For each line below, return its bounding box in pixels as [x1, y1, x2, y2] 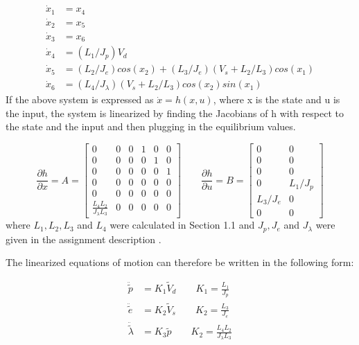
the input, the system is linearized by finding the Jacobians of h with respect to [6, 105, 344, 120]
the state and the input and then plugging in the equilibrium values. [6, 119, 296, 134]
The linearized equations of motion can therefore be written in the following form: [6, 255, 354, 269]
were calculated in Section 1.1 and [110, 218, 255, 232]
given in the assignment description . [6, 231, 161, 246]
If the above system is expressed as [6, 92, 154, 107]
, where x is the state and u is [213, 92, 340, 107]
